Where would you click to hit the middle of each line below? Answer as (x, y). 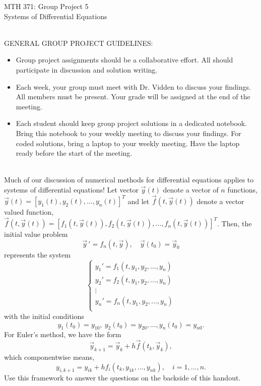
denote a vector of (191, 189)
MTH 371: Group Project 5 (46, 6)
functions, (242, 189)
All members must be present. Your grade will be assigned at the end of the (133, 96)
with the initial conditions (44, 316)
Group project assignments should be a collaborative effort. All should (124, 60)
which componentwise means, (49, 357)
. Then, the (235, 223)
